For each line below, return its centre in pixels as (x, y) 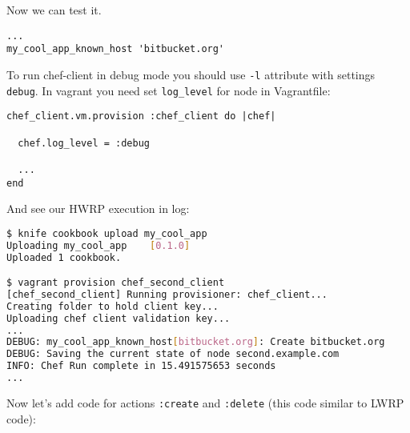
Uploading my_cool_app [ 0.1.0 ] (98, 245)
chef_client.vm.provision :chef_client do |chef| (141, 116)
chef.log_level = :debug (84, 143)
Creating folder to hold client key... (113, 306)
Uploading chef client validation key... (119, 318)
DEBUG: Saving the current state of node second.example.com (173, 354)
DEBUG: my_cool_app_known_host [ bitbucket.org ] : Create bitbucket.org (196, 342)
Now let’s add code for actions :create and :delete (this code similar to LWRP (205, 402)
